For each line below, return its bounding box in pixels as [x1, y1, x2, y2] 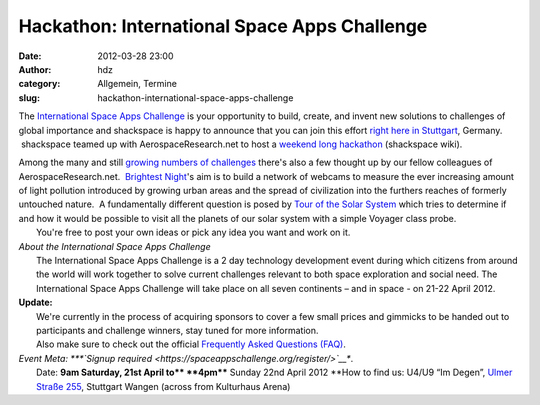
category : [18, 78, 61, 90]
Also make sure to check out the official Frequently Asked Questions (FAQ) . [36, 338, 347, 350]
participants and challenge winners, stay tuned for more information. [36, 324, 319, 336]
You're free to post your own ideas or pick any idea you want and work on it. [36, 226, 351, 239]
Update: [18, 296, 54, 309]
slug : [18, 91, 40, 104]
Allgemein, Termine [97, 78, 177, 90]
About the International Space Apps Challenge [18, 240, 211, 252]
